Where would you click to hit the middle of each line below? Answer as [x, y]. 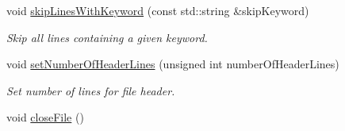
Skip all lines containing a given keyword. [107, 37]
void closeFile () [45, 117]
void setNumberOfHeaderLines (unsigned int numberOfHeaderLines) [173, 64]
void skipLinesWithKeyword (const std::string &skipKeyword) [158, 10]
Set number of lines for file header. [91, 90]
